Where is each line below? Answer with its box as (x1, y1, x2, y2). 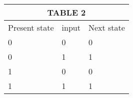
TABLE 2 (47, 7, 86, 18)
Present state (8, 22, 54, 33)
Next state (88, 22, 125, 33)
